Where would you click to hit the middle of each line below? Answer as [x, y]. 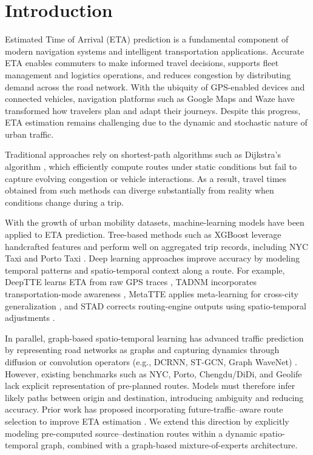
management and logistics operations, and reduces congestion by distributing [148, 74]
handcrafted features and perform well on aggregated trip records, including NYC [157, 246]
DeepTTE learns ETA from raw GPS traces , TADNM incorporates [131, 282]
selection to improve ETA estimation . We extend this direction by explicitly [147, 421]
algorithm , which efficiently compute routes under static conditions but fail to [151, 167]
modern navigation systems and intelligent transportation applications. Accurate [155, 51]
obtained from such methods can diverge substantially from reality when [140, 190]
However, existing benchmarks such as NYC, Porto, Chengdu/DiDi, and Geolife [153, 373]
